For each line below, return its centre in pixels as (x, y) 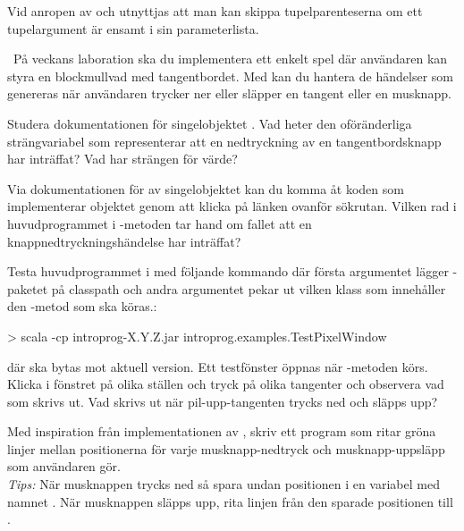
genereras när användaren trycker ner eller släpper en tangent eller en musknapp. (229, 93)
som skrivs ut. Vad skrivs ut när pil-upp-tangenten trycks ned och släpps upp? (223, 401)
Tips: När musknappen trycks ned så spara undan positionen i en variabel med (224, 484)
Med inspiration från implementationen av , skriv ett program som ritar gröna (222, 431)
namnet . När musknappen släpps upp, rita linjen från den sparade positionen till (230, 501)
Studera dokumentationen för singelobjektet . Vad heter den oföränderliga (210, 123)
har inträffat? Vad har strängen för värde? (122, 159)
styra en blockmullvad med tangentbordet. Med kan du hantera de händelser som (230, 76)
